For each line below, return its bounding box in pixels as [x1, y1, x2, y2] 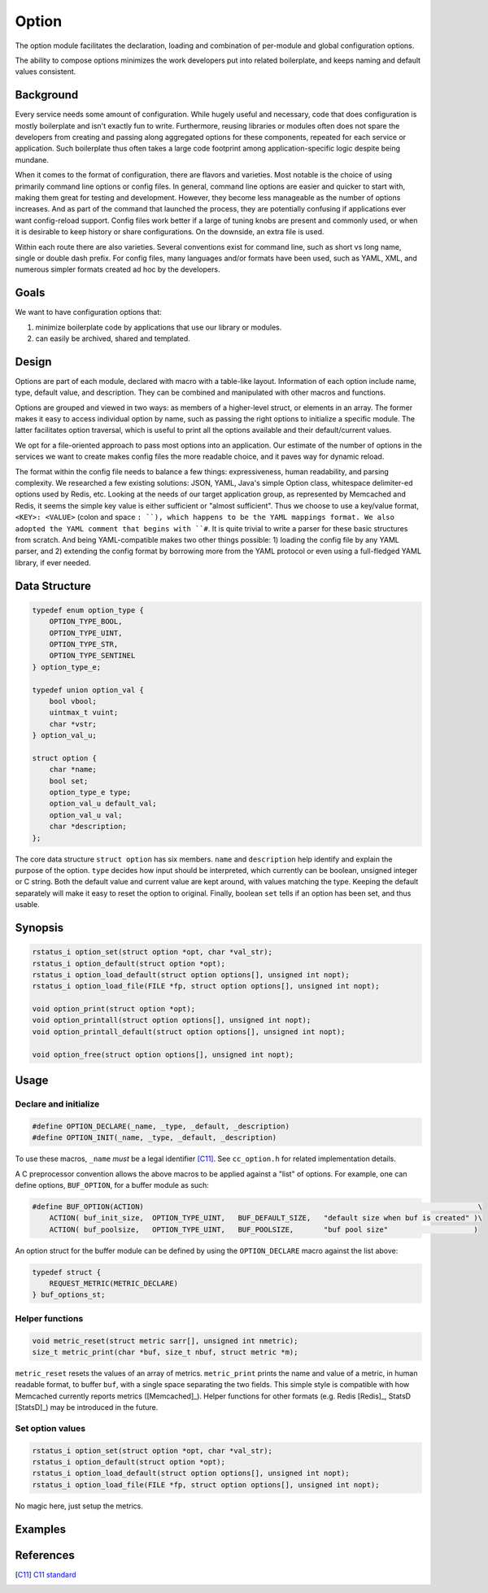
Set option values [15, 1422, 85, 1434]
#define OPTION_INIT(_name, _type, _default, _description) [32, 1133, 277, 1142]
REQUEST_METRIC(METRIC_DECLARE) [49, 1279, 179, 1289]
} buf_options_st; [32, 1290, 106, 1299]
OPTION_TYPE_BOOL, [49, 617, 123, 626]
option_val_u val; [49, 810, 123, 819]
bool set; [49, 776, 89, 785]
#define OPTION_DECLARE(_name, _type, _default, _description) [32, 1121, 290, 1131]
